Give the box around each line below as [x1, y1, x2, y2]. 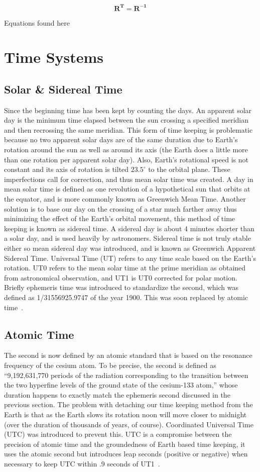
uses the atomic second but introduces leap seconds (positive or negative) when [4, 448, 248, 459]
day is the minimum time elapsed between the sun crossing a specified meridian [4, 115, 248, 125]
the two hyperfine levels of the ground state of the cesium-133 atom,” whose [4, 380, 238, 390]
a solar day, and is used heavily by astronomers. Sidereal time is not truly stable [4, 233, 251, 243]
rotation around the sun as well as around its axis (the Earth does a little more [4, 144, 248, 155]
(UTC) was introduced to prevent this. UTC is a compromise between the [4, 429, 232, 439]
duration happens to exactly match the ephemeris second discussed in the [4, 389, 230, 400]
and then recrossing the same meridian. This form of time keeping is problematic [4, 124, 253, 135]
